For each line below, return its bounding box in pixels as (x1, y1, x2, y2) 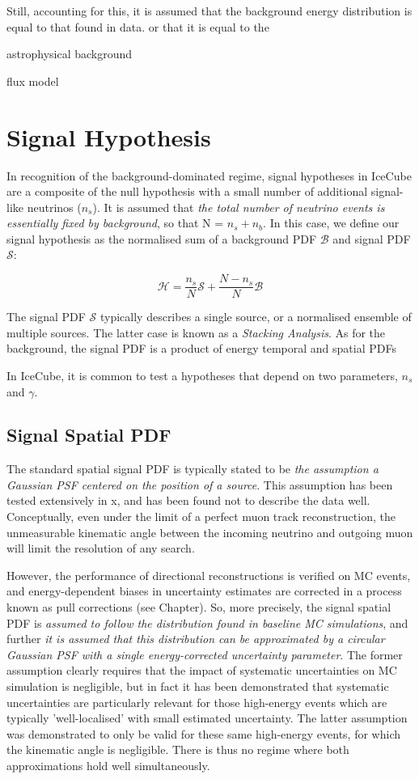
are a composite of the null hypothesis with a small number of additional (6, 183, 368, 200)
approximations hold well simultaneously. (6, 756, 210, 773)
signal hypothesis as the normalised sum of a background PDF (6, 230, 317, 247)
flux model (6, 72, 59, 89)
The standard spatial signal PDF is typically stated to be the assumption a (6, 460, 379, 477)
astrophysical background (6, 45, 133, 62)
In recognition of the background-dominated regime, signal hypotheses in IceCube (6, 167, 412, 184)
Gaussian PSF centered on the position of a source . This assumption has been (6, 476, 393, 493)
